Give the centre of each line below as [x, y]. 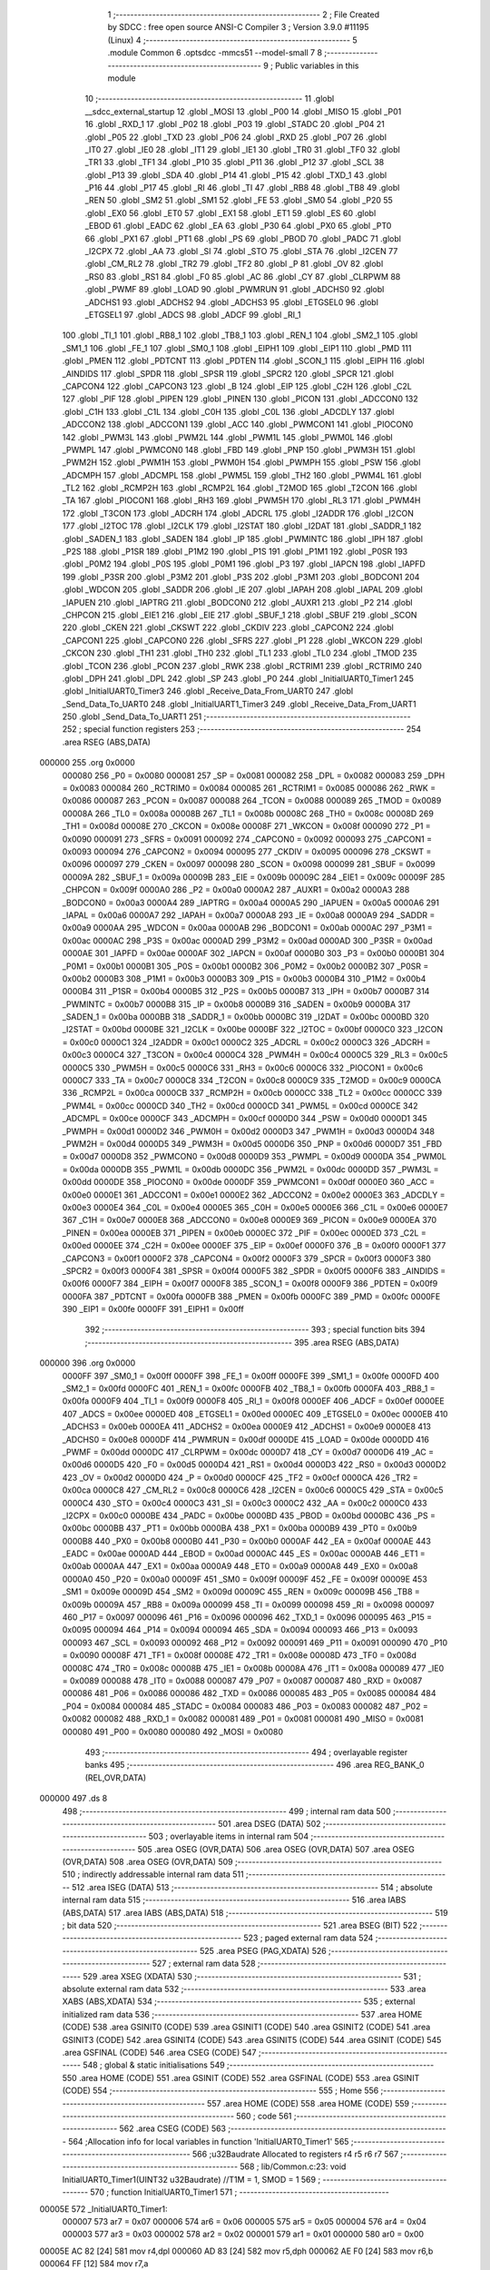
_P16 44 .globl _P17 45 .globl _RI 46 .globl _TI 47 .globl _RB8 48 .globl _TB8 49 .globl [242, 188]
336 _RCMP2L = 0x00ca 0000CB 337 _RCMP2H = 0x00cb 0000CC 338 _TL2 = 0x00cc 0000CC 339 [252, 1093]
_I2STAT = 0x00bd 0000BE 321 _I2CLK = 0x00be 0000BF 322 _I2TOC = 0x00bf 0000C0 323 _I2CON [253, 1030]
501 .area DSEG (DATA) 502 [269, 1823]
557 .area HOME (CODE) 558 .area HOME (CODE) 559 [309, 2103]
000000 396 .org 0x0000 [88, 1363]
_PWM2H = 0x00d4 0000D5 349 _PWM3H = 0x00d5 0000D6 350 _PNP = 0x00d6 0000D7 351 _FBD [252, 1143]
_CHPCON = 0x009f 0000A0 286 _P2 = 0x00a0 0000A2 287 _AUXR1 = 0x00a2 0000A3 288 [236, 890]
